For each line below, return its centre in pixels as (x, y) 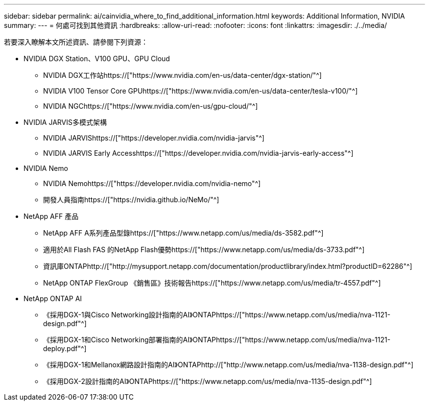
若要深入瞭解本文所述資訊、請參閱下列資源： (76, 42)
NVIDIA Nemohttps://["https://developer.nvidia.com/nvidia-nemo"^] (152, 183)
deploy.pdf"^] (65, 348)
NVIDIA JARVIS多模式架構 (65, 122)
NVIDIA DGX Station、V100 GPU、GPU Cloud (97, 59)
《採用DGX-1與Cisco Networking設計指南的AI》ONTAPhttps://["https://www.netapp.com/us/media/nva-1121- (217, 315)
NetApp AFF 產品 (51, 216)
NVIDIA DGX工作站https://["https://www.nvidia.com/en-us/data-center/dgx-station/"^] (182, 75)
